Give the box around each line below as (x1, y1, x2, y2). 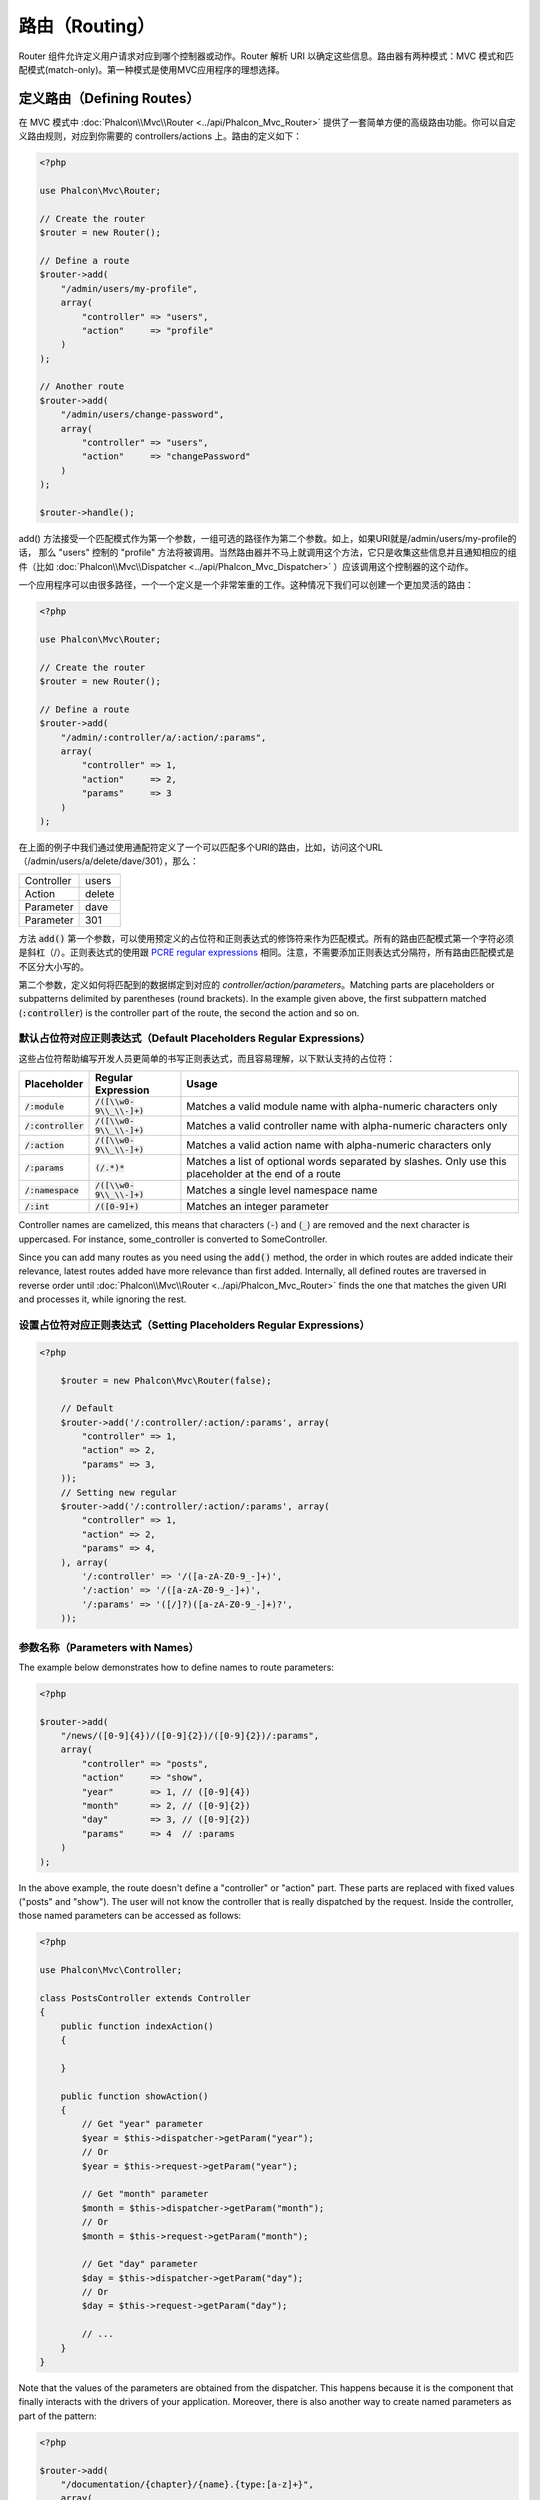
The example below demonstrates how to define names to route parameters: (18, 1661, 335, 1673)
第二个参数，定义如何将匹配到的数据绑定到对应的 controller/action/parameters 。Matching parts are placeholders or (18, 978, 495, 990)
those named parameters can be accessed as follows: (18, 1910, 242, 1922)
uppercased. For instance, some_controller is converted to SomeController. (18, 1233, 328, 1245)
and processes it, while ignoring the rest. (18, 1293, 187, 1305)
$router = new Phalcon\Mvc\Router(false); (60, 1375, 272, 1386)
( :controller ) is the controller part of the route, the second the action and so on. (18, 1006, 360, 1019)
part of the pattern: (18, 2410, 97, 2422)
